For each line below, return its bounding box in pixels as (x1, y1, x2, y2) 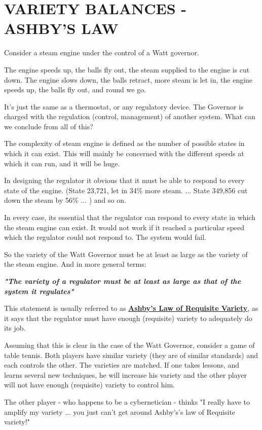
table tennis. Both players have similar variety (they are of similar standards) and (4, 349, 258, 360)
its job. (4, 322, 26, 333)
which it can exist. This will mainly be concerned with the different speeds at (4, 148, 244, 159)
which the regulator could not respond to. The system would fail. (4, 232, 206, 242)
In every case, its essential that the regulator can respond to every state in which (4, 212, 256, 223)
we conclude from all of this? (4, 121, 93, 131)
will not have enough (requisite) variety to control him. (4, 379, 175, 390)
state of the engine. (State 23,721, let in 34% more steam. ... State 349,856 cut (4, 185, 248, 195)
